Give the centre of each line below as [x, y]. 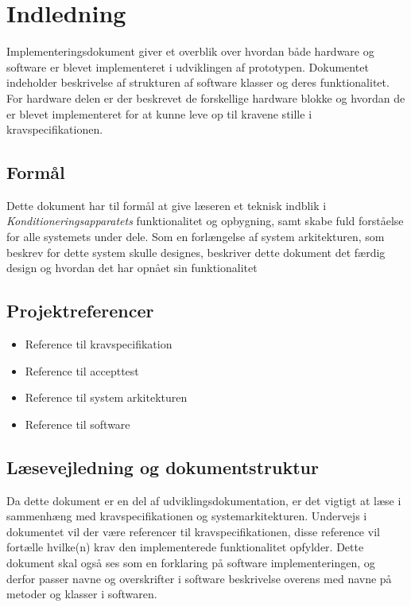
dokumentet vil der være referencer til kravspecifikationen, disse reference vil [193, 531]
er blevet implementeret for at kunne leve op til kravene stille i [159, 113]
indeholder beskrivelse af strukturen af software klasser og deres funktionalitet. [198, 82]
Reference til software [78, 424]
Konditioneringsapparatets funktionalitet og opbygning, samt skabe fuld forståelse [205, 221]
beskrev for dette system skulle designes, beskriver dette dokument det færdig [196, 252]
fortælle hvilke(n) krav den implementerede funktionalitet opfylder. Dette [185, 547]
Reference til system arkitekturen [106, 397]
